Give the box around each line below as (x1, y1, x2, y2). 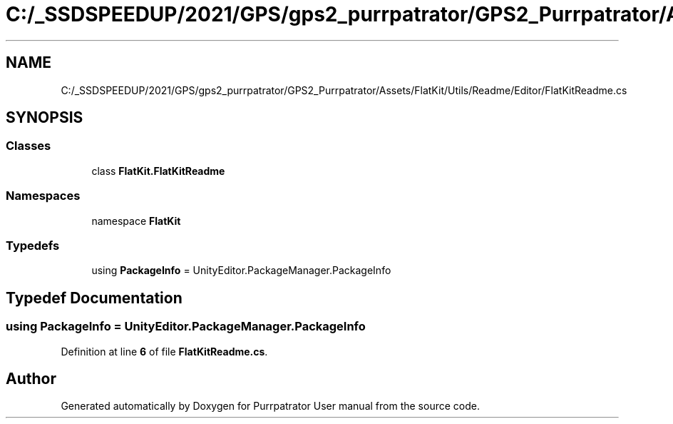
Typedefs (6, 238, 60, 253)
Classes (6, 138, 51, 153)
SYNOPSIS (6, 108, 83, 127)
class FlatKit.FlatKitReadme (91, 164, 225, 177)
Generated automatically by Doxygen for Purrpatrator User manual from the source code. (61, 400, 480, 413)
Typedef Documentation (6, 288, 183, 307)
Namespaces (6, 188, 81, 203)
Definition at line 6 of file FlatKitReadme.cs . (61, 345, 268, 358)
